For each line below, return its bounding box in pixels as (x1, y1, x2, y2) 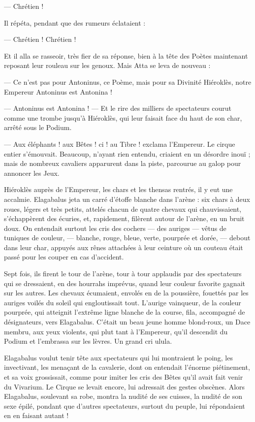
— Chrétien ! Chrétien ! (4, 34, 76, 44)
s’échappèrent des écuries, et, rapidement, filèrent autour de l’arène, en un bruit (4, 213, 245, 224)
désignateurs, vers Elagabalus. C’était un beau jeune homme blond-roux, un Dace (4, 317, 251, 327)
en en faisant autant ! (4, 410, 69, 421)
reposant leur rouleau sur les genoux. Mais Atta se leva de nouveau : (4, 60, 211, 70)
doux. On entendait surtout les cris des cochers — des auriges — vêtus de (4, 223, 226, 233)
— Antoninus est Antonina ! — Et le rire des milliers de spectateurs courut (4, 103, 232, 113)
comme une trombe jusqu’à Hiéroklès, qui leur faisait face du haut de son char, (4, 112, 242, 123)
